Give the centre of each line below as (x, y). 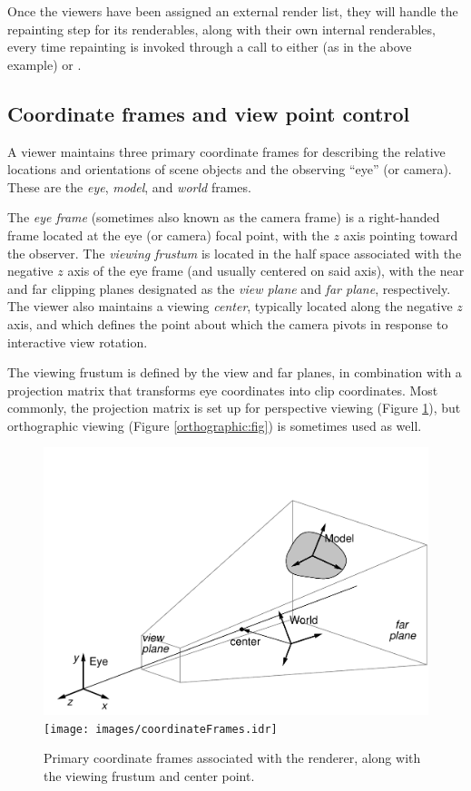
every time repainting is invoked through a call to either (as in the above (210, 47)
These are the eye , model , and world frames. (129, 186)
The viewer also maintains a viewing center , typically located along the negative (230, 306)
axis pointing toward (401, 234)
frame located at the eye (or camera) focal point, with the (168, 234)
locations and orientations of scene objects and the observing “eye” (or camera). (230, 169)
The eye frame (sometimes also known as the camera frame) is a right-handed (224, 217)
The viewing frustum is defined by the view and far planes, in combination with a (235, 372)
